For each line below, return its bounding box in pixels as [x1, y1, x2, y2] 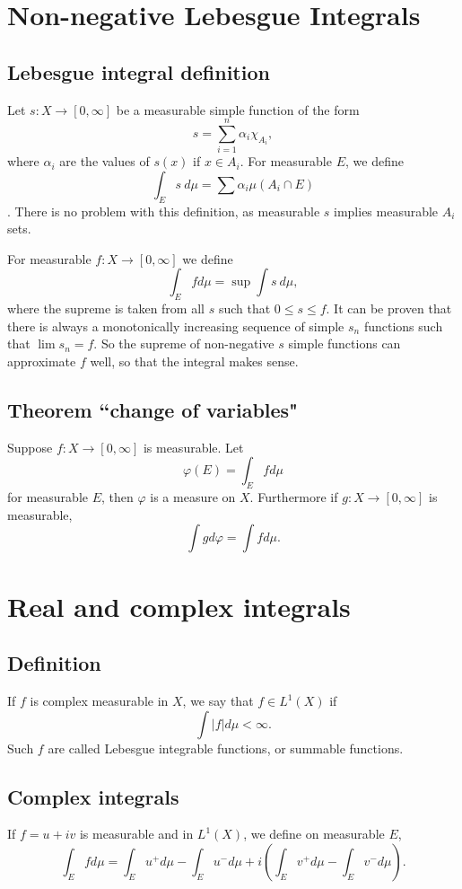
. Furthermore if [249, 488, 338, 506]
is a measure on [150, 488, 236, 506]
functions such [363, 316, 443, 335]
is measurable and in [79, 824, 194, 843]
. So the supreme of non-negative [93, 334, 275, 353]
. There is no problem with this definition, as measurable [7, 201, 320, 220]
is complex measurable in [30, 691, 169, 709]
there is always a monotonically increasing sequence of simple [7, 316, 344, 335]
